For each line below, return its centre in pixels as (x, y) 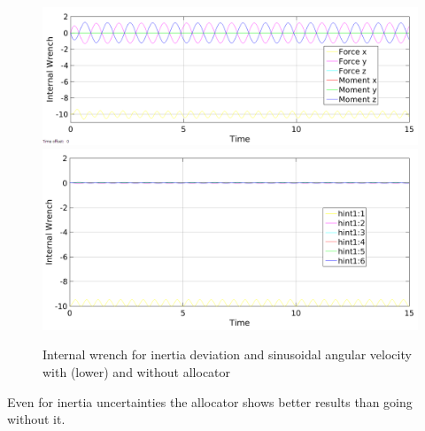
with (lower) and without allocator (137, 372)
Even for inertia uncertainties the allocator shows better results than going (210, 401)
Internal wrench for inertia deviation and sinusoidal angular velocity (227, 354)
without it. (36, 419)
